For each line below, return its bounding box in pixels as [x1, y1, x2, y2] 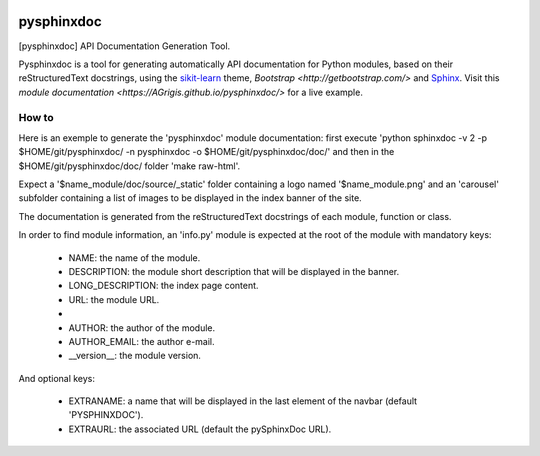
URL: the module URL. [68, 293, 160, 305]
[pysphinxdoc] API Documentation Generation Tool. [18, 40, 231, 52]
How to [18, 111, 54, 125]
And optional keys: [18, 372, 95, 384]
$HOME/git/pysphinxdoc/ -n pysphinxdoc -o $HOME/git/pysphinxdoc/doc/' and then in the [18, 146, 395, 158]
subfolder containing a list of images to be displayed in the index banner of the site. [18, 192, 362, 204]
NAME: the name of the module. [68, 251, 201, 264]
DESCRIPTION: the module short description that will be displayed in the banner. [68, 265, 400, 277]
